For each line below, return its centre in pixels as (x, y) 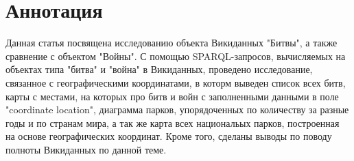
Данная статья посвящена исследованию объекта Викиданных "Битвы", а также (172, 43)
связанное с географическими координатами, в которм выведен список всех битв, (176, 82)
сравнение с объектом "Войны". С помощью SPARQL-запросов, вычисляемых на (176, 56)
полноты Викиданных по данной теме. (86, 149)
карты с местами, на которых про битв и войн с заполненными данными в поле (172, 96)
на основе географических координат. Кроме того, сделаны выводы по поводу (169, 136)
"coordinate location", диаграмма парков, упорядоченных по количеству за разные (177, 109)
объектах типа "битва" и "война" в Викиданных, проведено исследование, (159, 69)
